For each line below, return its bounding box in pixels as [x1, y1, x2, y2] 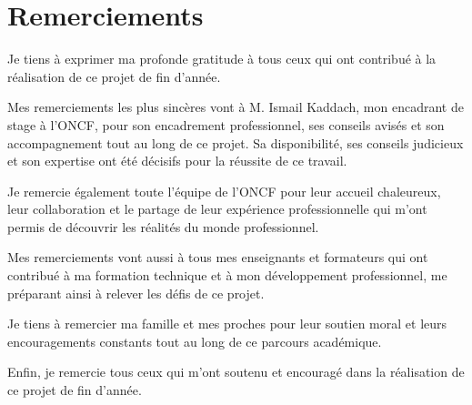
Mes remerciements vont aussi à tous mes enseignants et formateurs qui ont [7, 248, 428, 267]
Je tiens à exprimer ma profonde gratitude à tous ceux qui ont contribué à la [7, 49, 437, 68]
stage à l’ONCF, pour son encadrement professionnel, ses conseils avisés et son [7, 115, 445, 134]
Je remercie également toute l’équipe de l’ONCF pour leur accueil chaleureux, [7, 181, 441, 200]
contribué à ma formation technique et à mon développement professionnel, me [7, 266, 447, 285]
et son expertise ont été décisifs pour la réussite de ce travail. [7, 151, 347, 170]
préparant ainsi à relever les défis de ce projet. [7, 283, 265, 302]
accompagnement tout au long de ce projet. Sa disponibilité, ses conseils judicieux [7, 133, 464, 152]
